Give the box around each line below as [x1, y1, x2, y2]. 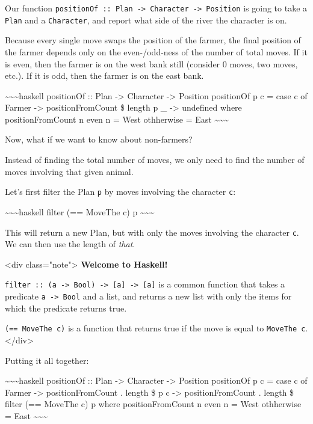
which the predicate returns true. [5, 301, 127, 314]
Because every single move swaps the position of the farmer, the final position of [5, 34, 301, 46]
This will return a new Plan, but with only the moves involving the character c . [5, 226, 299, 238]
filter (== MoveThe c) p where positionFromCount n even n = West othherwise [5, 398, 302, 410]
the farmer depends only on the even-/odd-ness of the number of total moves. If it [5, 45, 308, 58]
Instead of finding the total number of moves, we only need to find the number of [5, 153, 305, 166]
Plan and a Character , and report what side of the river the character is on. [5, 13, 287, 26]
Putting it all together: [5, 354, 89, 366]
